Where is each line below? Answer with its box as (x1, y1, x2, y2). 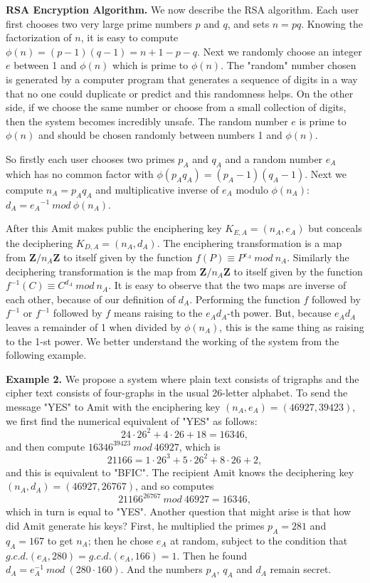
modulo (236, 182, 268, 196)
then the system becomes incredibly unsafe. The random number (6, 113, 288, 128)
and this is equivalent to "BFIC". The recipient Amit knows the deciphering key (6, 464, 354, 479)
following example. (6, 347, 87, 362)
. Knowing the (301, 16, 363, 31)
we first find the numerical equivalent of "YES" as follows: (6, 413, 258, 428)
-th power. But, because (227, 305, 332, 320)
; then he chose (88, 532, 154, 547)
